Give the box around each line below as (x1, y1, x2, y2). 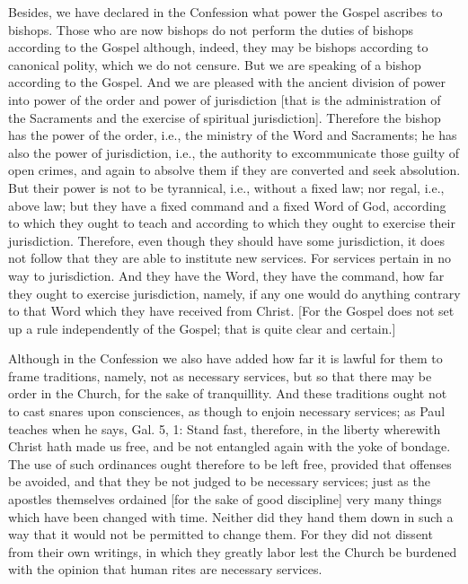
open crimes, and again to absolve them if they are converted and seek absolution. (8, 161, 461, 179)
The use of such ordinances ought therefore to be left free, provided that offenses (8, 454, 452, 473)
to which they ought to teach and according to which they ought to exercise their (8, 214, 455, 232)
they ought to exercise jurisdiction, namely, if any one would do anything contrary (8, 283, 461, 302)
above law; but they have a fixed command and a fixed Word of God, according (8, 196, 446, 214)
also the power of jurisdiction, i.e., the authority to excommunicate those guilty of (8, 143, 460, 161)
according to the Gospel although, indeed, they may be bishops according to (8, 38, 428, 57)
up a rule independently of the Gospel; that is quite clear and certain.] (8, 318, 396, 337)
